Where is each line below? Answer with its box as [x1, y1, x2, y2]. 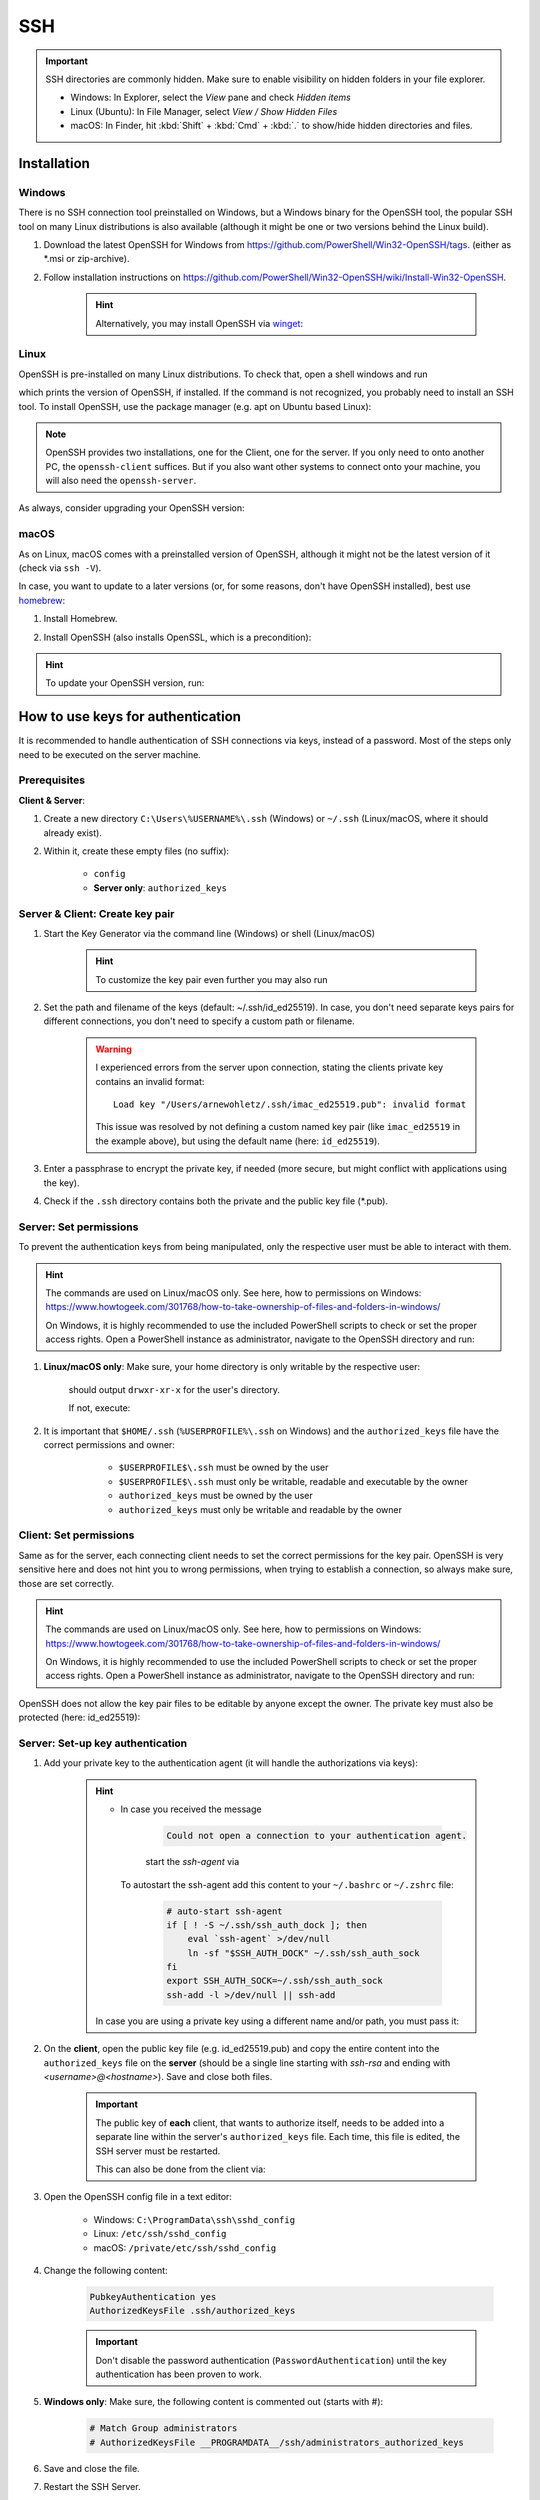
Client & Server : [18, 794, 85, 806]
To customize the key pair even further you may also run [95, 973, 329, 985]
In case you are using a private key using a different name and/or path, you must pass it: [95, 2015, 460, 2027]
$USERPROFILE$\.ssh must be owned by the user [118, 1461, 329, 1474]
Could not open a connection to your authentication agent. [166, 1830, 468, 1842]
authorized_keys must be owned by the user [118, 1490, 314, 1502]
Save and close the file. [43, 2462, 140, 2474]
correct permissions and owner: [43, 1439, 175, 1451]
